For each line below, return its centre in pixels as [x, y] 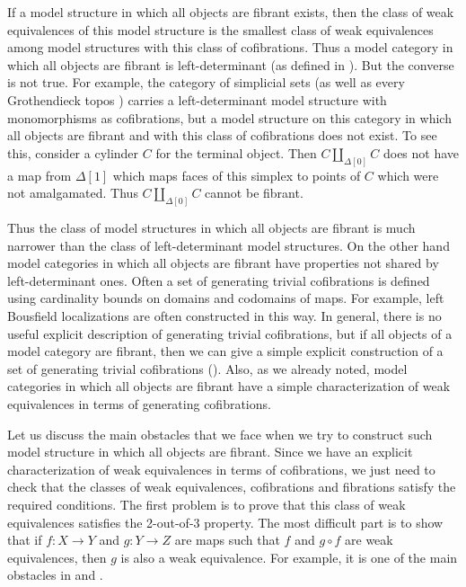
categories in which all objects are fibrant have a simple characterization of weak [229, 386]
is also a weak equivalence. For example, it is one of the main [289, 557]
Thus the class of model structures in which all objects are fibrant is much [211, 228]
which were [408, 175]
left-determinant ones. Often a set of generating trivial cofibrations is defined [219, 280]
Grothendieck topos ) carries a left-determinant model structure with [197, 99]
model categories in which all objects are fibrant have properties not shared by [223, 263]
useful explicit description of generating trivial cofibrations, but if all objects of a [230, 333]
